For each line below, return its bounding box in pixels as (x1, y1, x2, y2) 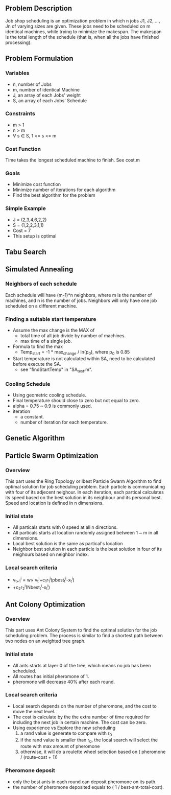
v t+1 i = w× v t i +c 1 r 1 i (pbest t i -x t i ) (12, 576, 75, 584)
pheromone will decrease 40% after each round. (12, 679, 115, 685)
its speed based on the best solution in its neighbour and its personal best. (5, 495, 162, 501)
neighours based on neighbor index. (12, 551, 89, 557)
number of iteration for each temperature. (20, 419, 108, 425)
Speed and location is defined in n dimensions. (5, 500, 104, 506)
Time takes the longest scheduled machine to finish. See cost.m (5, 157, 140, 163)
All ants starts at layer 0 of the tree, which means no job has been (12, 662, 151, 668)
